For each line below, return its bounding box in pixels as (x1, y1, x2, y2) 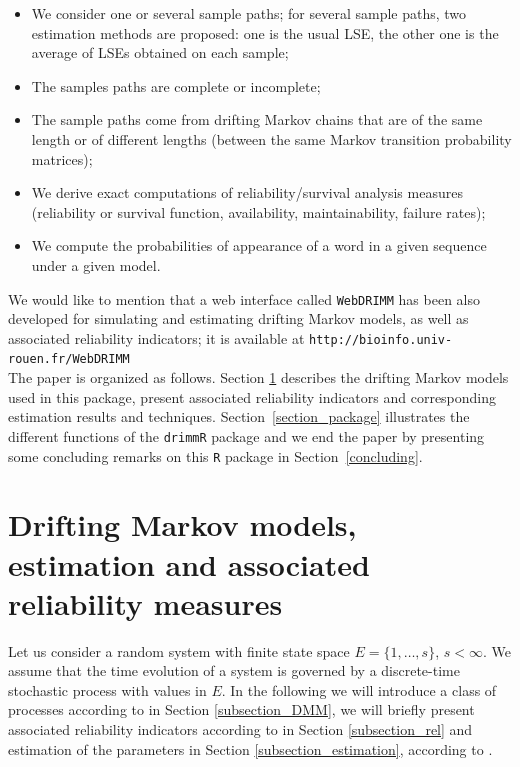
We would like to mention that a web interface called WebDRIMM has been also (8, 288, 480, 309)
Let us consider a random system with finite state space (8, 640, 350, 661)
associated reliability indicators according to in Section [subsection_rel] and (8, 719, 473, 740)
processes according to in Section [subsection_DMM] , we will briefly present (8, 699, 475, 720)
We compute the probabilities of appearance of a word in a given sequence (31, 235, 487, 256)
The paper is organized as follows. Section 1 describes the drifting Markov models (8, 367, 509, 388)
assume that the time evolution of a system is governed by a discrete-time (8, 660, 460, 681)
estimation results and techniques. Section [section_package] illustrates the (8, 406, 470, 427)
